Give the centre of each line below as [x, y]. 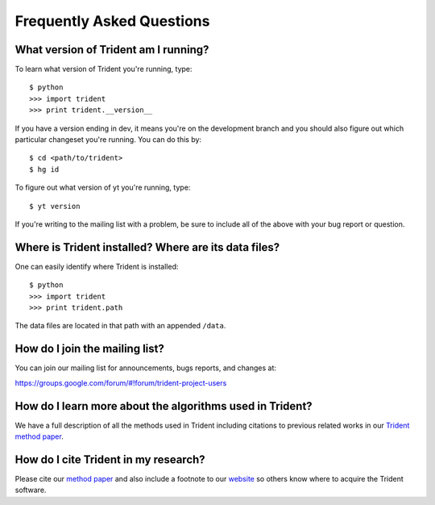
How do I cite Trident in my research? [110, 459]
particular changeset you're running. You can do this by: [108, 140]
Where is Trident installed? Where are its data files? [147, 247]
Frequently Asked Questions [112, 21]
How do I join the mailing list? [89, 349]
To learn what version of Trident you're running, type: [104, 69]
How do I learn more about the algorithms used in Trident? [164, 406]
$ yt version [55, 206]
